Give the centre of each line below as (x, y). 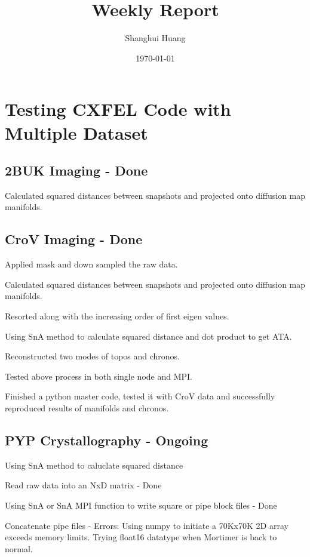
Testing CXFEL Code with (118, 109)
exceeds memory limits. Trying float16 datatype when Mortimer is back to (141, 537)
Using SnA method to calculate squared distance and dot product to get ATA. (148, 336)
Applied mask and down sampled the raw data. (91, 264)
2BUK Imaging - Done (76, 170)
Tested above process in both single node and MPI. (99, 376)
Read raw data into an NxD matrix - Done (83, 485)
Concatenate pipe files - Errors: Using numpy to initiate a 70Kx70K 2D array (147, 525)
